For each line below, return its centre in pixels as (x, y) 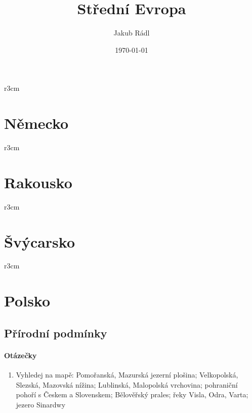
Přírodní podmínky (56, 333)
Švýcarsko (40, 241)
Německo (36, 123)
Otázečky (20, 355)
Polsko (27, 301)
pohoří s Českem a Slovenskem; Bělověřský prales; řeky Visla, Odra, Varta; (132, 394)
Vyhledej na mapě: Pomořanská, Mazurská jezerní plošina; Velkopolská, (127, 375)
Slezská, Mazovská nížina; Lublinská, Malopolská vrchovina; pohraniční (127, 384)
